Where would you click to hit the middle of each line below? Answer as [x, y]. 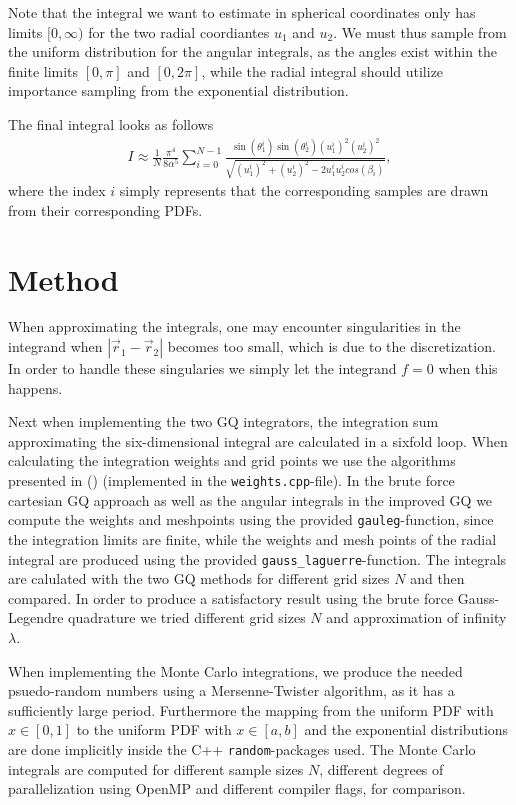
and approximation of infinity [416, 617]
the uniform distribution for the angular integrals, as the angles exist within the [253, 51]
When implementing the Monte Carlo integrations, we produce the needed [235, 670]
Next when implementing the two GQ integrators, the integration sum [223, 421]
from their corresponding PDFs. [105, 209]
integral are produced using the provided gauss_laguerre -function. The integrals [257, 558]
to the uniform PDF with [154, 729]
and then [437, 578]
